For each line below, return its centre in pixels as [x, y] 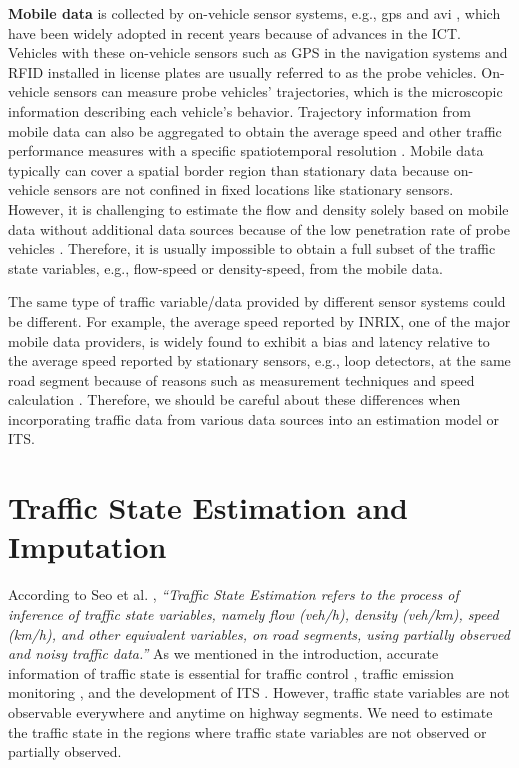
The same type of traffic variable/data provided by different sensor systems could [257, 301]
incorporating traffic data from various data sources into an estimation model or [253, 418]
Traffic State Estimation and [208, 507]
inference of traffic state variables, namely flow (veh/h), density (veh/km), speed [253, 613]
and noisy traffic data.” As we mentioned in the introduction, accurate [223, 653]
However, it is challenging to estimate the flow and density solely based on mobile [258, 208]
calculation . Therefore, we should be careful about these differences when [234, 399]
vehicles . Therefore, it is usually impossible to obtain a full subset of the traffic [252, 248]
